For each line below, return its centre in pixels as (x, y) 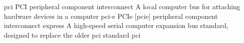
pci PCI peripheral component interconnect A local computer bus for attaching (122, 6)
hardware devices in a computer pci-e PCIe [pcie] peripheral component (111, 16)
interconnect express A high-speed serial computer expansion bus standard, (116, 25)
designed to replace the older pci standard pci (72, 35)
